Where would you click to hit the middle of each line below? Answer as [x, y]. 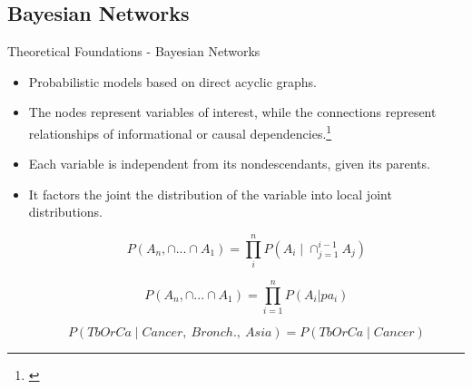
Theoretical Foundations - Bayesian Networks [134, 51]
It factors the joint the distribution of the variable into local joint [210, 194]
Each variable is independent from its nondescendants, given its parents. [229, 164]
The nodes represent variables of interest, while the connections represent [232, 112]
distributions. [65, 212]
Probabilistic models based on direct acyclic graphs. [172, 81]
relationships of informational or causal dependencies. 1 [180, 131]
